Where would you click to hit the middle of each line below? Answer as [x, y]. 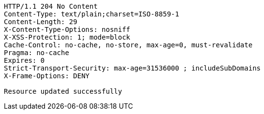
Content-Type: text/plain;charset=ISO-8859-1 [92, 14]
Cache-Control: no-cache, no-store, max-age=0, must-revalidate [128, 45]
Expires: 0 [24, 60]
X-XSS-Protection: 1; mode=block [67, 37]
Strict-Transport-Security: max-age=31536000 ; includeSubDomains [132, 68]
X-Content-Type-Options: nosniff [67, 29]
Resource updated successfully [63, 91]
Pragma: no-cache [37, 53]
